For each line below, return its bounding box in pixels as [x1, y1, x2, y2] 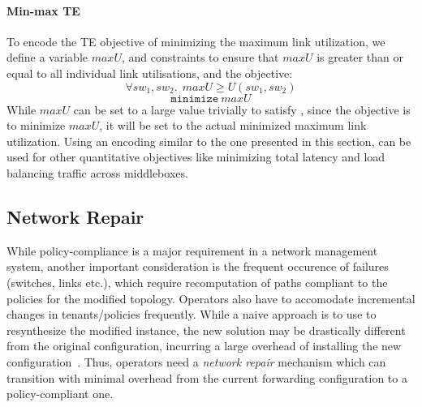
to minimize [6, 117, 66, 134]
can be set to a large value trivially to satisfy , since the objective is [73, 101, 411, 118]
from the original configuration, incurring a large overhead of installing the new [6, 337, 402, 354]
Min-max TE [6, 2, 80, 19]
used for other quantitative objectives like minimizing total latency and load [6, 148, 385, 165]
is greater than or [316, 49, 403, 66]
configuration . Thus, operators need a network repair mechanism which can [6, 353, 386, 370]
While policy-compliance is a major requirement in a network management [6, 242, 378, 259]
